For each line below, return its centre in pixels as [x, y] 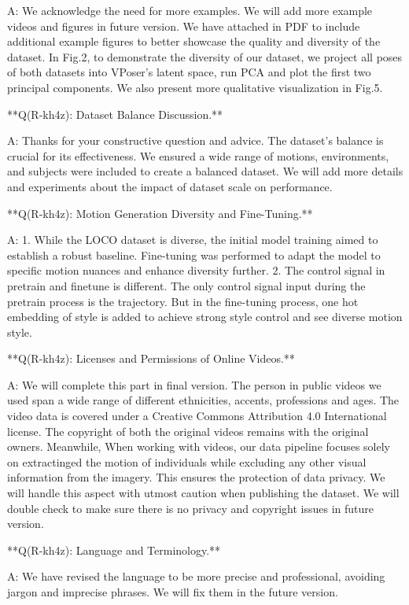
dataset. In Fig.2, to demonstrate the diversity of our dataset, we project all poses [205, 56]
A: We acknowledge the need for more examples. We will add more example [190, 10]
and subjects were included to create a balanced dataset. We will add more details [205, 171]
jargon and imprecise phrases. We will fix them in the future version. [173, 592]
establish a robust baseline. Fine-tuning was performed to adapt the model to [194, 255]
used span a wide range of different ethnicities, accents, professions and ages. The [203, 400]
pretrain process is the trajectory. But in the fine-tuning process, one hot [183, 301]
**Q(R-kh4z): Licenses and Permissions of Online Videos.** [151, 358]
